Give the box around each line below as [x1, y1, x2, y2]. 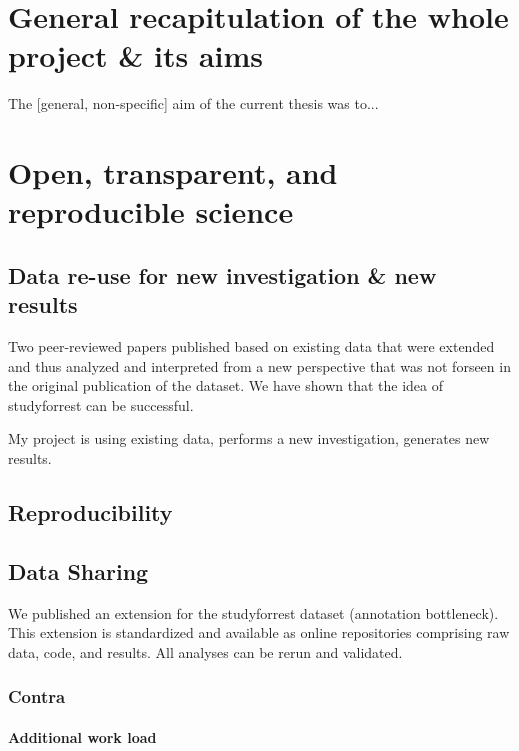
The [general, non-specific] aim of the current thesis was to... [8, 93, 379, 114]
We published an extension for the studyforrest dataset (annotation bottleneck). [8, 602, 499, 623]
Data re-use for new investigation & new [8, 259, 437, 290]
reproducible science [8, 191, 294, 232]
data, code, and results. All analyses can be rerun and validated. [8, 641, 403, 662]
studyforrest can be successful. [8, 394, 194, 415]
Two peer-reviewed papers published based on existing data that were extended [8, 336, 495, 357]
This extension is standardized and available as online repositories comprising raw [8, 622, 510, 643]
